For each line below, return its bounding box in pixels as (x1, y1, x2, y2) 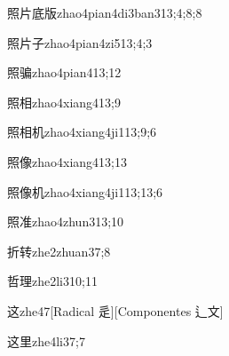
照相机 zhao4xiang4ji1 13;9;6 (7, 123, 157, 141)
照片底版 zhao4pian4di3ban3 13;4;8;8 (7, 4, 202, 21)
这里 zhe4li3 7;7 (7, 331, 85, 350)
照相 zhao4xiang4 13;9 (7, 92, 121, 111)
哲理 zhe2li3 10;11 (7, 272, 98, 290)
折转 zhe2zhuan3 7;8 (7, 241, 111, 260)
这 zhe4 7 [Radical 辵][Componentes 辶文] (7, 301, 224, 320)
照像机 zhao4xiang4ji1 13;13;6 (7, 182, 163, 201)
